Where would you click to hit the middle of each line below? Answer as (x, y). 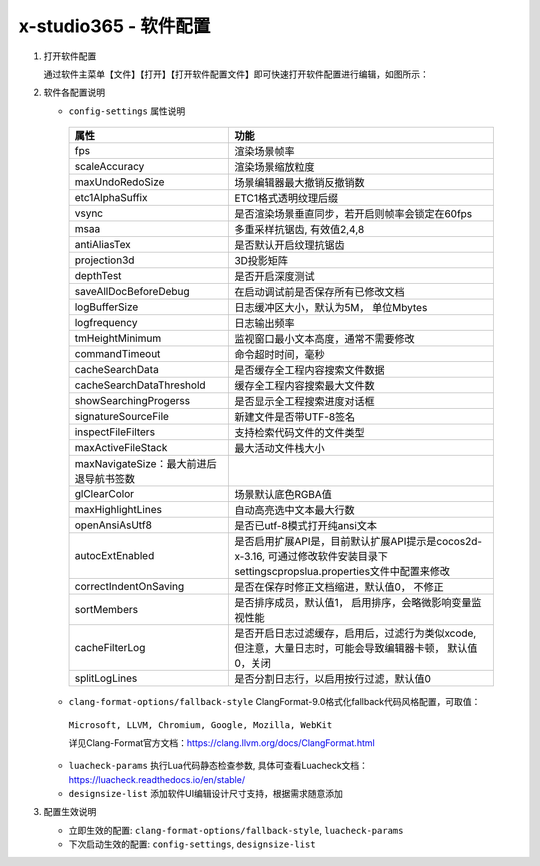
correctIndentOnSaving (129, 587)
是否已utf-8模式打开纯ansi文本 (305, 526)
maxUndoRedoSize (119, 182)
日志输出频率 (264, 323)
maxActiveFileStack (121, 448)
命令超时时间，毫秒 (279, 355)
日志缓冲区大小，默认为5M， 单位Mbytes (331, 308)
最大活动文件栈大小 (279, 448)
